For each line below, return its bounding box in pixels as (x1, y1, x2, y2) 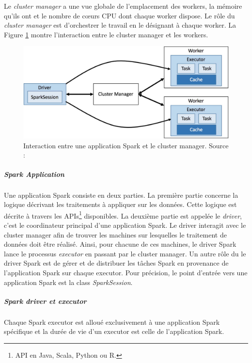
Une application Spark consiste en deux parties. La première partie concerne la (4, 189, 238, 200)
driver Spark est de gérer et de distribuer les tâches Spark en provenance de (4, 258, 229, 268)
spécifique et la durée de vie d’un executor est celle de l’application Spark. (4, 326, 224, 336)
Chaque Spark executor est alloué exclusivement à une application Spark (4, 316, 220, 327)
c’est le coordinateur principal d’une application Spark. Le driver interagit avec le (4, 220, 246, 230)
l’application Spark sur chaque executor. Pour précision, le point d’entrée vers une (4, 268, 248, 277)
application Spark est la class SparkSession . (4, 277, 133, 287)
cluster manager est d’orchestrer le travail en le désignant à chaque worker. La (4, 20, 236, 30)
